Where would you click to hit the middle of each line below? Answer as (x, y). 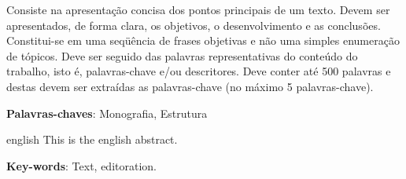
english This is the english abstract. (92, 139)
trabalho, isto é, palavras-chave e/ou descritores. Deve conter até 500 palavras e (199, 71)
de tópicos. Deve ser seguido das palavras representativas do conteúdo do (182, 55)
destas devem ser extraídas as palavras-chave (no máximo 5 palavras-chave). (190, 86)
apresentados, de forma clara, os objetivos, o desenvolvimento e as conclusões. (194, 25)
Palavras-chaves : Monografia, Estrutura (107, 113)
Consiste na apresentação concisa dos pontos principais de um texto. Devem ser (198, 9)
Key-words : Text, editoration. (81, 165)
